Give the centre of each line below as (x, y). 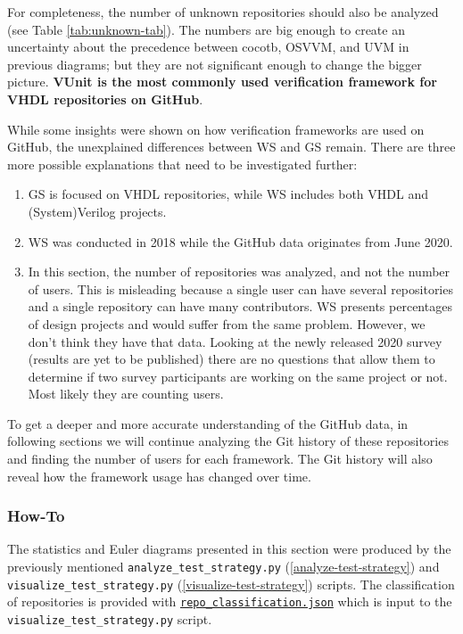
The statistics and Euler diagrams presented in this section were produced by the (229, 549)
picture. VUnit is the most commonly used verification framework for (222, 82)
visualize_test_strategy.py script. (110, 619)
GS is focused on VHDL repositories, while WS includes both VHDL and (228, 194)
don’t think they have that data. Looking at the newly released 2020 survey (235, 341)
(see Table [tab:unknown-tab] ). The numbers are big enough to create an (206, 29)
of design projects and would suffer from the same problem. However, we (227, 323)
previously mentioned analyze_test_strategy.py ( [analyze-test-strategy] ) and (223, 567)
